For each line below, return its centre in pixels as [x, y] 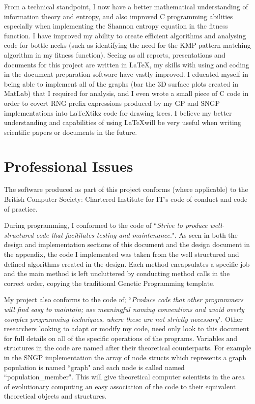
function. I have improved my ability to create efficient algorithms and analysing [125, 35]
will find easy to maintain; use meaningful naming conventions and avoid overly [124, 309]
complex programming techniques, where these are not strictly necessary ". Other [123, 319]
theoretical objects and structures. [55, 396]
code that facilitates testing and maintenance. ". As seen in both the [137, 234]
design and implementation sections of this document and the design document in [127, 244]
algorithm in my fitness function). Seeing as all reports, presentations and [115, 54]
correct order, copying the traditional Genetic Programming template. [110, 283]
